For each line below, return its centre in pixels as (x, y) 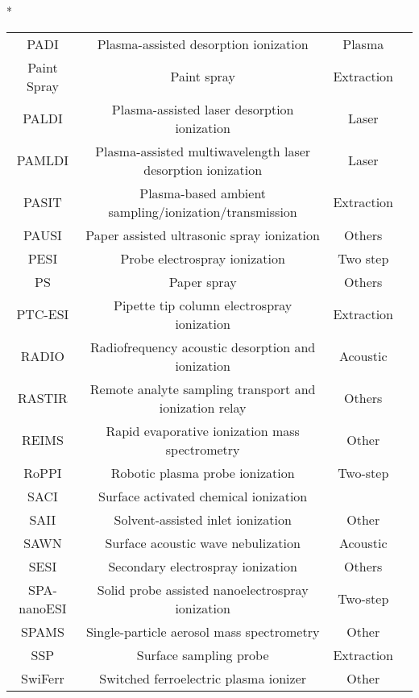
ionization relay (203, 407)
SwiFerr (43, 678)
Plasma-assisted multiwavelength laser (203, 151)
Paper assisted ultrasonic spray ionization (203, 235)
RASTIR (43, 398)
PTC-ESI (43, 314)
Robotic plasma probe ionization (203, 472)
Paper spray (203, 281)
